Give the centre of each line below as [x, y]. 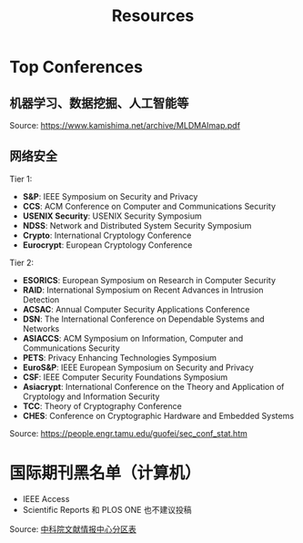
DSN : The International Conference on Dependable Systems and [144, 319]
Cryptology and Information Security [91, 396]
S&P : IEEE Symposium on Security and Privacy [110, 196]
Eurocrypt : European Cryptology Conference [107, 245]
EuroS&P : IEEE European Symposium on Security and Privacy [138, 367]
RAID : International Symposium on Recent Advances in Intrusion [143, 290]
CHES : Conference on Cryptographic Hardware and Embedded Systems [158, 415]
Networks [41, 328]
